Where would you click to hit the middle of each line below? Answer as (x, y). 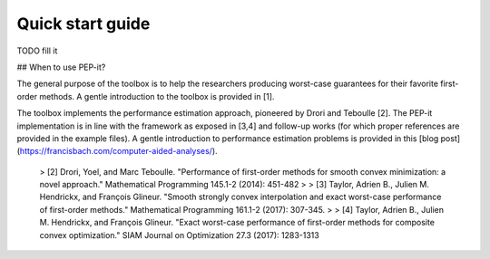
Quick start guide (83, 24)
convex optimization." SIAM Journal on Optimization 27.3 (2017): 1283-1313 (179, 235)
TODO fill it (37, 51)
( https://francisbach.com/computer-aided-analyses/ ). (117, 151)
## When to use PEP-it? (61, 67)
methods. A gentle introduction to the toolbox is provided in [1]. (157, 96)
